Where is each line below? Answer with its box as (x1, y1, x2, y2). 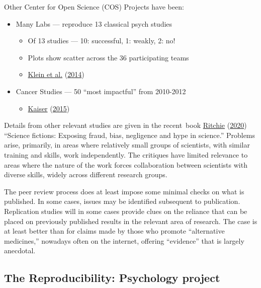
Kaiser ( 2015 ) (28, 103, 70, 113)
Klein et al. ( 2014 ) (28, 69, 84, 80)
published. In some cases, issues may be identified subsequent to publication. (4, 196, 240, 206)
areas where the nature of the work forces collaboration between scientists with (4, 159, 247, 170)
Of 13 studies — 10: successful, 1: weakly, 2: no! (28, 35, 176, 46)
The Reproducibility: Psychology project (4, 270, 220, 285)
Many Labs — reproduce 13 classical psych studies (16, 18, 172, 29)
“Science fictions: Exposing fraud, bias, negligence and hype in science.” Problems (4, 129, 255, 140)
